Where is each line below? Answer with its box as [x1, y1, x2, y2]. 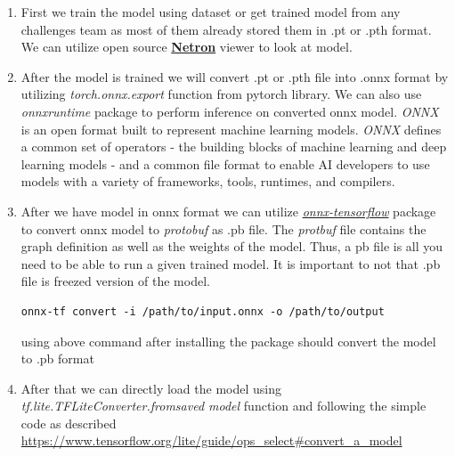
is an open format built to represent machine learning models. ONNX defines [20, 119, 442, 138]
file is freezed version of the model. [20, 272, 210, 290]
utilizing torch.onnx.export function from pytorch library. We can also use [20, 85, 422, 103]
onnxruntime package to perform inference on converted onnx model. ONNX [20, 102, 439, 120]
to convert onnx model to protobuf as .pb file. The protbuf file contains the [20, 219, 427, 238]
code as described [20, 413, 117, 432]
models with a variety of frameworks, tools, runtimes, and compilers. [20, 172, 395, 191]
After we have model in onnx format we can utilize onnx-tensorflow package [20, 201, 436, 220]
